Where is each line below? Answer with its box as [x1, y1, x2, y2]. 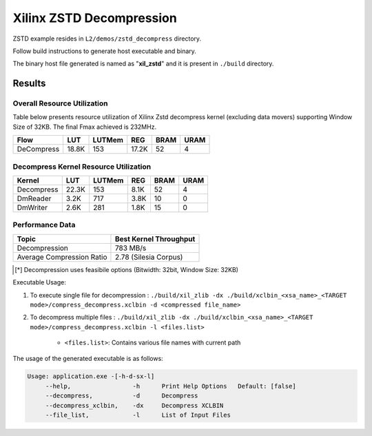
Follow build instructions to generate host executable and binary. [12, 47, 196, 55]
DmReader [17, 194, 52, 203]
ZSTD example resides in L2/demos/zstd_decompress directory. [12, 34, 202, 43]
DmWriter [17, 203, 48, 213]
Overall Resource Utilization [12, 98, 108, 108]
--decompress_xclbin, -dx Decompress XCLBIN [45, 402, 224, 409]
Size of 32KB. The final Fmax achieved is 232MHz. [12, 123, 157, 131]
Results [12, 78, 46, 90]
